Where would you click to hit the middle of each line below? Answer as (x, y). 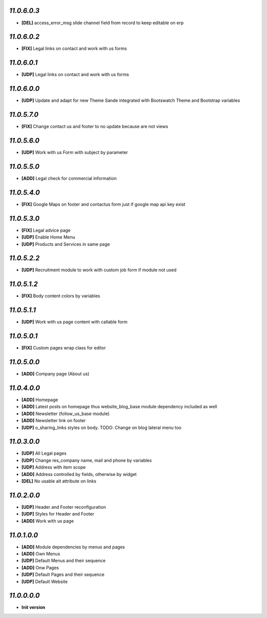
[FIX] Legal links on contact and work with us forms (74, 48)
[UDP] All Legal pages (44, 453)
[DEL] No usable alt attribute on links (59, 481)
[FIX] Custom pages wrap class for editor (64, 348)
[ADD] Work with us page (48, 521)
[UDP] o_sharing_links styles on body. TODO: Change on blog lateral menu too (101, 428)
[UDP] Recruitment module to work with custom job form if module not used (99, 270)
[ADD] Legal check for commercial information (69, 178)
